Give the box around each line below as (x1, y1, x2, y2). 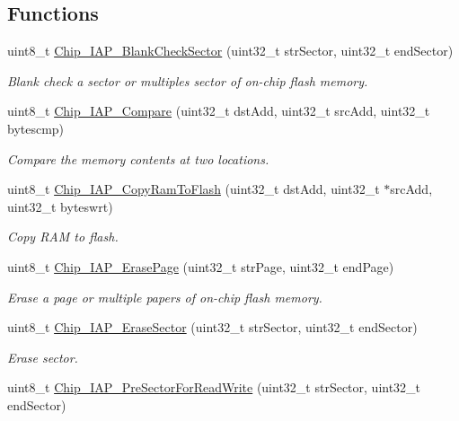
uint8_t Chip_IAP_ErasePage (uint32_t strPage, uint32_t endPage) (7, 257, 394, 276)
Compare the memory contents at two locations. (7, 149, 269, 168)
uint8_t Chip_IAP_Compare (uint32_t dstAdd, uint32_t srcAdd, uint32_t (7, 101, 430, 120)
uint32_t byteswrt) (7, 197, 113, 215)
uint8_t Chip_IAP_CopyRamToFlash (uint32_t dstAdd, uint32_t (7, 180, 380, 198)
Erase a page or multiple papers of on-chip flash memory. (7, 287, 322, 306)
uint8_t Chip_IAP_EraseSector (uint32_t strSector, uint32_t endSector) (7, 318, 418, 337)
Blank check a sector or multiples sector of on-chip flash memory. (7, 71, 368, 90)
